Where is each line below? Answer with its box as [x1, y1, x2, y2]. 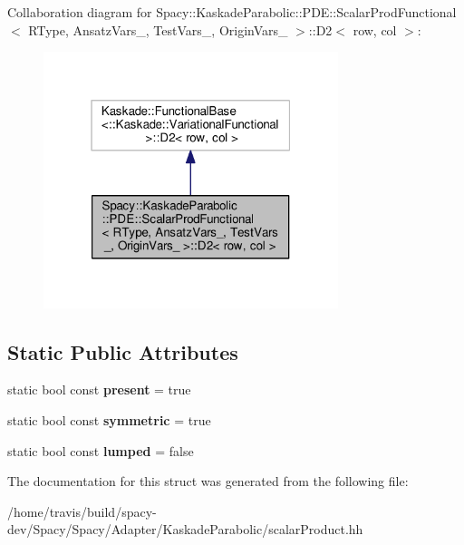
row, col [353, 20, 397, 39]
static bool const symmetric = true [7, 411, 211, 430]
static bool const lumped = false [7, 441, 194, 460]
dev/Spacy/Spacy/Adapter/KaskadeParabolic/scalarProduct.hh [7, 520, 363, 539]
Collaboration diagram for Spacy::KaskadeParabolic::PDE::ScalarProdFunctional [7, 3, 457, 21]
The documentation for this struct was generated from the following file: [7, 472, 409, 491]
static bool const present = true [7, 380, 191, 399]
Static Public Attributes [7, 337, 238, 365]
